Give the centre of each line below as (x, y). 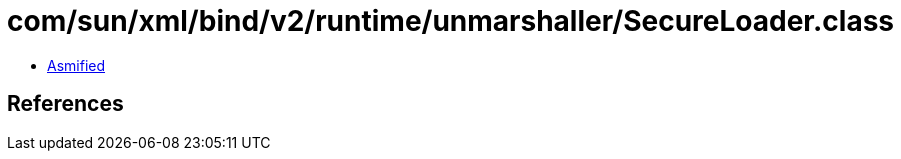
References (65, 104)
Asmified (76, 65)
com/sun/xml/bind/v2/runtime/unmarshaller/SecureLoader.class (451, 21)
